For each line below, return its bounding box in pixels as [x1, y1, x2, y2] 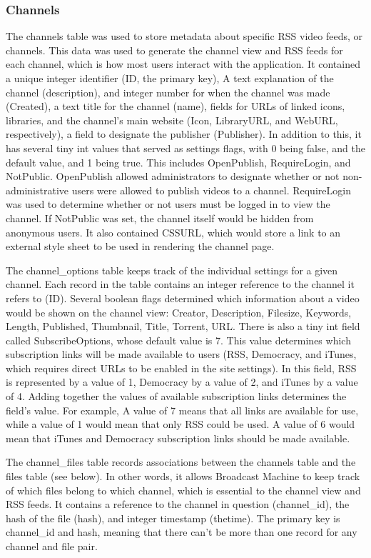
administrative [6, 182, 69, 197]
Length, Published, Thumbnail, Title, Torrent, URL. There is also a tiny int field [6, 319, 360, 334]
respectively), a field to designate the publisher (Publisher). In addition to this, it [6, 126, 362, 141]
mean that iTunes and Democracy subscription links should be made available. [6, 430, 350, 445]
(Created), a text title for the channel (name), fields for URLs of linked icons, [6, 99, 345, 114]
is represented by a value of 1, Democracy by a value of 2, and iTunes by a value [6, 374, 358, 389]
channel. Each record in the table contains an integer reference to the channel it [6, 276, 355, 292]
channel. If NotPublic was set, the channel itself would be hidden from [6, 210, 314, 225]
